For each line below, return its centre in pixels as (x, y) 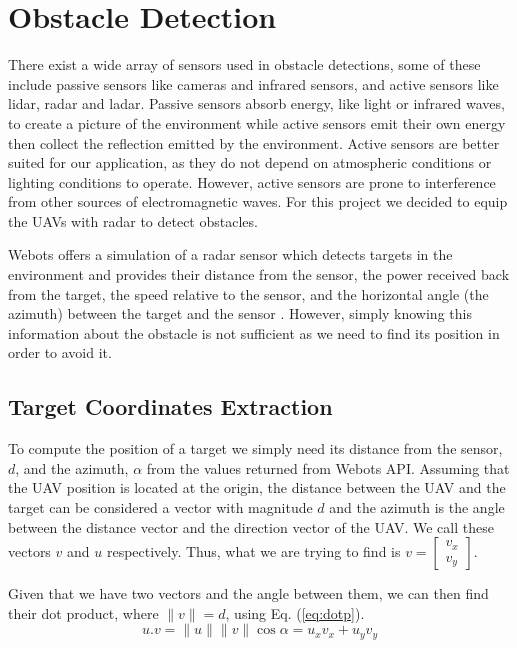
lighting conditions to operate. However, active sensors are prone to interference (252, 181)
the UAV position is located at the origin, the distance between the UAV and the (257, 487)
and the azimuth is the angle (417, 507)
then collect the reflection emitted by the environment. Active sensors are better (254, 142)
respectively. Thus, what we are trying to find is (253, 551)
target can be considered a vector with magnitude (160, 507)
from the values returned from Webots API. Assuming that (328, 467)
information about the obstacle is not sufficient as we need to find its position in (254, 332)
